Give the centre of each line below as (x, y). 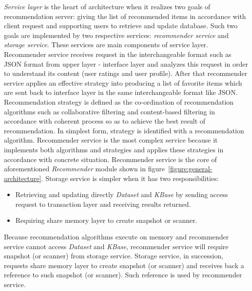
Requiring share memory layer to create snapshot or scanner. (106, 220)
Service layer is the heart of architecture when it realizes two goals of (107, 6)
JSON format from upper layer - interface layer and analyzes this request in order (126, 64)
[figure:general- (190, 169)
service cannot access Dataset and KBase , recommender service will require (116, 246)
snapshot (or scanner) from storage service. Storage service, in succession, (114, 256)
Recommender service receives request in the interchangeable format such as (118, 54)
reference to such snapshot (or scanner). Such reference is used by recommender (123, 275)
